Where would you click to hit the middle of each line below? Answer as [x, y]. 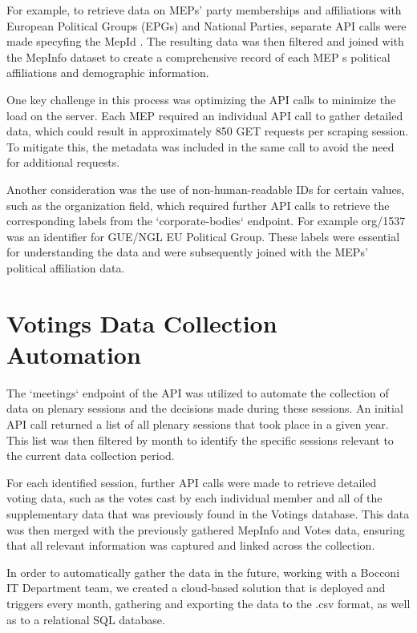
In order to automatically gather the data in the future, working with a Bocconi [203, 572]
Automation [74, 354]
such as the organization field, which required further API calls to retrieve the [198, 205]
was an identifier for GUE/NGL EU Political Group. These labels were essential [203, 236]
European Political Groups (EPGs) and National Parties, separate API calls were [206, 25]
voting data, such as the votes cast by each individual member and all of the [194, 498]
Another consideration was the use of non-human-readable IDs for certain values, [206, 189]
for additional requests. [63, 162]
